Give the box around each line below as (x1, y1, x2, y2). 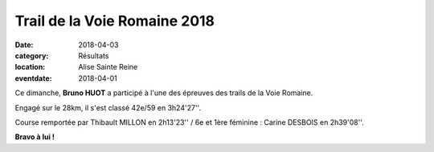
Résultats (78, 50, 109, 60)
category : (14, 50, 49, 60)
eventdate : (14, 73, 52, 83)
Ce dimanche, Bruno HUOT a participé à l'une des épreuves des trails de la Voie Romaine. (14, 88, 313, 98)
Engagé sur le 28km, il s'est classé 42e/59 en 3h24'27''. (14, 102, 201, 112)
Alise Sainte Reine (78, 62, 138, 72)
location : (14, 62, 46, 72)
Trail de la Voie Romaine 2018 (14, 12, 215, 30)
